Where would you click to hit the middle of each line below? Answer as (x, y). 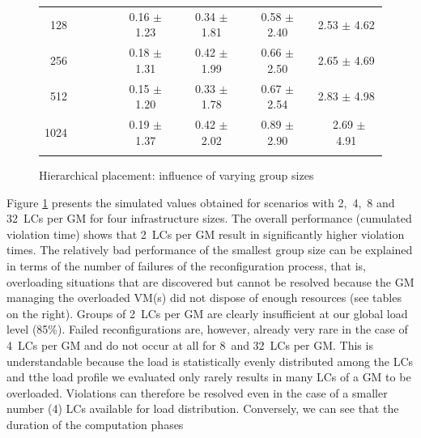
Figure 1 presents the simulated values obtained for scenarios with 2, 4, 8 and (201, 202)
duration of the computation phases (95, 424)
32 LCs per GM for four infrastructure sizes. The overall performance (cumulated (209, 218)
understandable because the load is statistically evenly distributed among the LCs (210, 361)
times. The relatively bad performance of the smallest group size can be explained (210, 250)
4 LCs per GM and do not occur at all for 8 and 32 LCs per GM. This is (190, 344)
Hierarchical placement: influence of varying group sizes (176, 175)
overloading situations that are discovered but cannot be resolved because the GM (210, 281)
